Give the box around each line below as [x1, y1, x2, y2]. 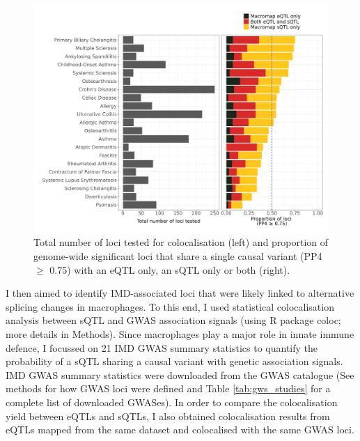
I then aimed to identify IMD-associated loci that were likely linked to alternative [6, 286, 354, 300]
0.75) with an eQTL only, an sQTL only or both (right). [49, 262, 290, 277]
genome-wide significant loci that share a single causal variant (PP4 [33, 249, 322, 263]
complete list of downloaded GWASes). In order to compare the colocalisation [6, 394, 338, 409]
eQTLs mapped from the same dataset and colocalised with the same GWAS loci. [6, 422, 354, 437]
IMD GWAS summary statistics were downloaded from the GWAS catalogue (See [6, 367, 354, 382]
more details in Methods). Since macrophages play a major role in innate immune [6, 327, 354, 341]
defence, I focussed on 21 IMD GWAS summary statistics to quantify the [6, 340, 318, 355]
